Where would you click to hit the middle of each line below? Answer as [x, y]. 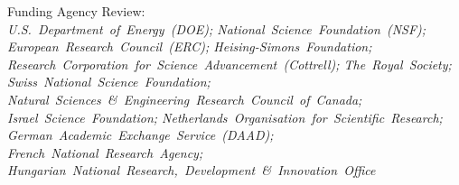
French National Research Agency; [105, 152]
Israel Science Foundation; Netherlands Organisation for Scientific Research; [225, 117]
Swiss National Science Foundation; [109, 82]
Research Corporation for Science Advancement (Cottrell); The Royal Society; [229, 64]
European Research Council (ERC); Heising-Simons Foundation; [190, 46]
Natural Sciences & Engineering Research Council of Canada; [185, 99]
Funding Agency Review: [76, 11]
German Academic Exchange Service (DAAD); [141, 135]
